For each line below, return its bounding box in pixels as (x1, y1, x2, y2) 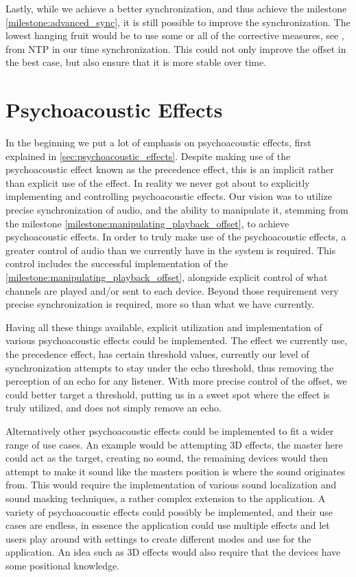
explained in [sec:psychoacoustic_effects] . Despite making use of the (5, 148, 291, 163)
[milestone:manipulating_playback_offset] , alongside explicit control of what (5, 270, 328, 284)
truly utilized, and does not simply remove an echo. (5, 400, 222, 415)
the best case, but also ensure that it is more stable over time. (5, 55, 267, 69)
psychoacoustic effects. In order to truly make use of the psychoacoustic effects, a (5, 229, 346, 244)
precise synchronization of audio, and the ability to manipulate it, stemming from (5, 203, 348, 217)
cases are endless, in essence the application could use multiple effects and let (5, 518, 330, 532)
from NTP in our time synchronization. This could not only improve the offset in (5, 41, 346, 56)
